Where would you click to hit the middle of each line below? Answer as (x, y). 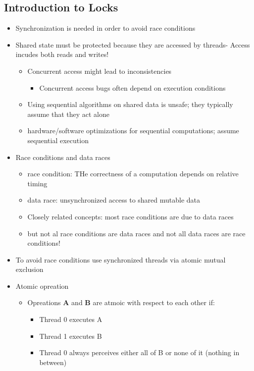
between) (53, 362)
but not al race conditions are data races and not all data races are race (136, 233)
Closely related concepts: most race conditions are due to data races (130, 216)
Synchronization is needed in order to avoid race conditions (105, 28)
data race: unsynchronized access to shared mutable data (114, 200)
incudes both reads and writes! (62, 54)
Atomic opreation (42, 286)
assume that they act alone (69, 114)
